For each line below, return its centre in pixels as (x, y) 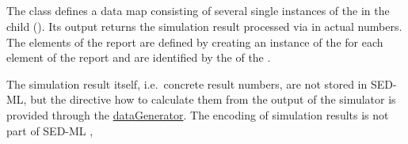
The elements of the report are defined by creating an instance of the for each (195, 42)
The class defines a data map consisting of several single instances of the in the (198, 11)
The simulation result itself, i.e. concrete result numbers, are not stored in (187, 83)
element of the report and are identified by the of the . (139, 57)
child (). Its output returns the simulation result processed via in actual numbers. (204, 26)
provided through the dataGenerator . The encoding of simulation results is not (198, 114)
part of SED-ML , (50, 130)
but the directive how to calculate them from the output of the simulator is (213, 99)
